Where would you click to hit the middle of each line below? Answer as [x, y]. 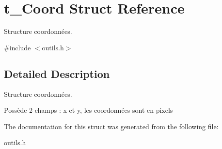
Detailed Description [57, 73]
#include [17, 47]
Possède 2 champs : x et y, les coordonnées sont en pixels [88, 110]
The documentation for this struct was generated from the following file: [111, 126]
